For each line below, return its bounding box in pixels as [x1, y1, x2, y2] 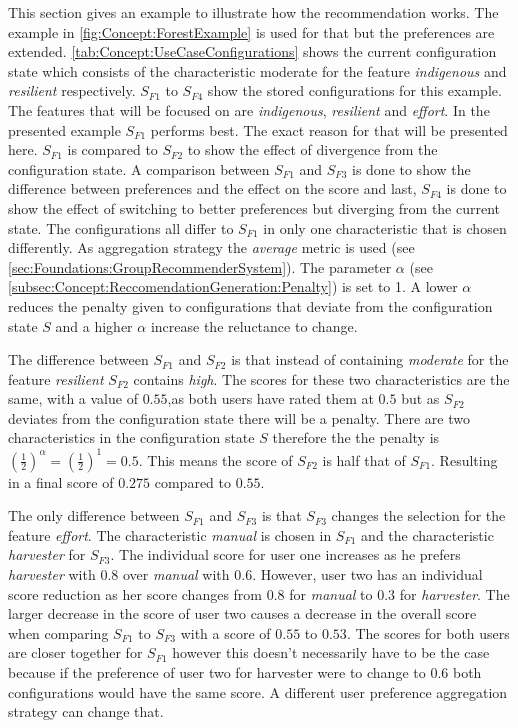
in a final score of [8, 471, 114, 492]
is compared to [67, 139, 158, 160]
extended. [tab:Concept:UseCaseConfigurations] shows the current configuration [8, 41, 497, 62]
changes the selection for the [331, 505, 506, 526]
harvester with [8, 563, 96, 584]
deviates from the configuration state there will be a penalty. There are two [8, 407, 470, 428]
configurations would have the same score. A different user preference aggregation [8, 681, 508, 702]
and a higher [55, 315, 133, 336]
